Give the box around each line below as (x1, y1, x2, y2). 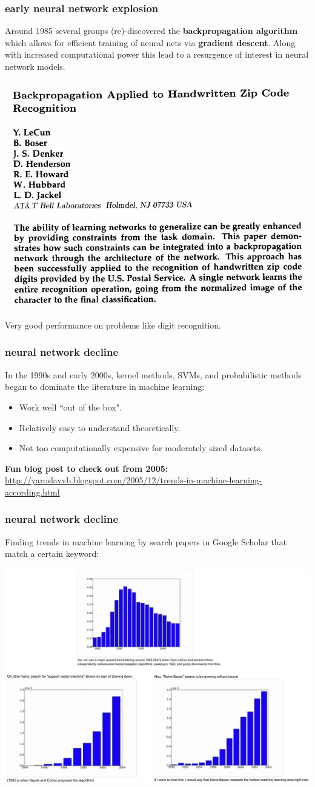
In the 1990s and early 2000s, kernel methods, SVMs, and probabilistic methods (5, 368, 302, 381)
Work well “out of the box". (19, 400, 122, 413)
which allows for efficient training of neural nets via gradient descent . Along (5, 36, 296, 49)
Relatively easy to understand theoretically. (19, 421, 181, 434)
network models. (5, 60, 65, 72)
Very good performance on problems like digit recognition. (5, 318, 221, 331)
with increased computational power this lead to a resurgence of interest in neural (5, 48, 309, 61)
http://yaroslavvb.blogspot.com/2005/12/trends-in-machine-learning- (5, 474, 262, 486)
